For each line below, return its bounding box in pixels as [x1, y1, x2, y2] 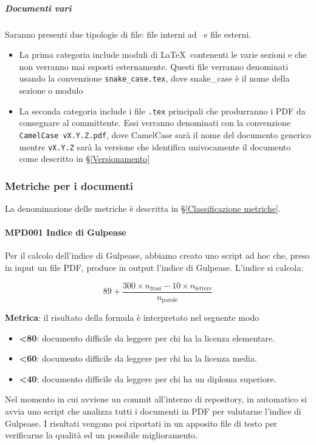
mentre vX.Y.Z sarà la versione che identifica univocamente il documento [19, 140, 291, 153]
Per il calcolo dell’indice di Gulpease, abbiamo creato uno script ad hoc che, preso [5, 249, 310, 262]
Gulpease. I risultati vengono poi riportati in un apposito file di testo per [5, 416, 277, 429]
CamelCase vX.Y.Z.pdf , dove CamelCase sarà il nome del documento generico [19, 128, 311, 141]
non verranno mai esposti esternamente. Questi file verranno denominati [19, 60, 289, 72]
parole [162, 297, 178, 304]
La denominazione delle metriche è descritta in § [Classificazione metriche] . [5, 201, 281, 214]
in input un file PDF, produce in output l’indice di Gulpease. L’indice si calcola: [5, 261, 304, 273]
